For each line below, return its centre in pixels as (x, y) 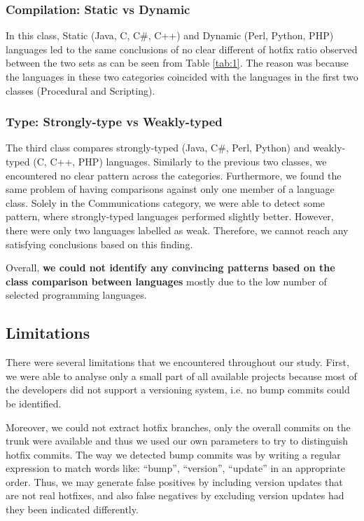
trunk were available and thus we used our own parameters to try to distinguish (177, 441)
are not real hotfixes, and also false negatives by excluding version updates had (175, 495)
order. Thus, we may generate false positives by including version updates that (174, 481)
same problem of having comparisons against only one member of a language (170, 189)
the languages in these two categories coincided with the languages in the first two (182, 76)
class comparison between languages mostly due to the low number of (166, 281)
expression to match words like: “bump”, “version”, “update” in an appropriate (176, 468)
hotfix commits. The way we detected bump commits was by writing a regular (173, 454)
